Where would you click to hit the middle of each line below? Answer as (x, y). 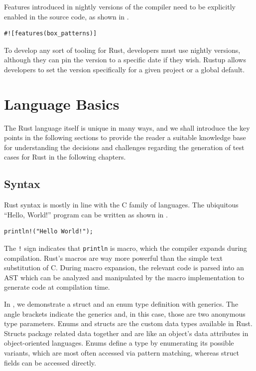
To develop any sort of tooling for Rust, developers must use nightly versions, (122, 50)
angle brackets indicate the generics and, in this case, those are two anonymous (125, 313)
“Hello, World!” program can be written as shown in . (86, 214)
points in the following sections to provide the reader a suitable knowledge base (125, 137)
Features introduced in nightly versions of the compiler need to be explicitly (120, 6)
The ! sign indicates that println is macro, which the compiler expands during (126, 248)
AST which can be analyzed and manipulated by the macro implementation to (124, 277)
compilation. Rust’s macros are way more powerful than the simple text (113, 258)
